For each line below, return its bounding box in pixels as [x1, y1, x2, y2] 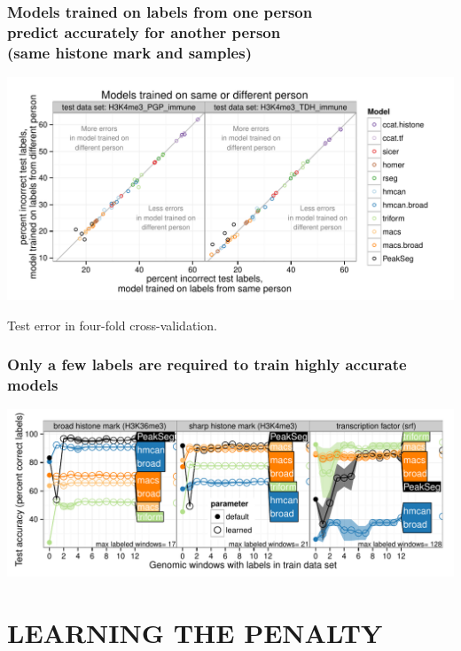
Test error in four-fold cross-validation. [7, 315, 217, 334]
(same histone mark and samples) [7, 41, 252, 63]
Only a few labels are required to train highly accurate [7, 353, 407, 376]
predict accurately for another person [7, 20, 281, 43]
